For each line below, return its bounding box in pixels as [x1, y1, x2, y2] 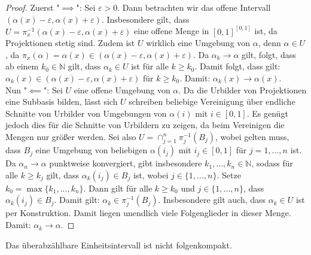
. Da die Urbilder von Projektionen [178, 83, 307, 96]
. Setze [217, 168, 241, 181]
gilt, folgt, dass [242, 48, 296, 60]
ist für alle [131, 60, 169, 72]
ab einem [5, 60, 39, 72]
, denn [258, 37, 281, 49]
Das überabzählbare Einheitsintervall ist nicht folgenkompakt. [5, 238, 232, 251]
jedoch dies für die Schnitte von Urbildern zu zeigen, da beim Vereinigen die [5, 119, 285, 131]
